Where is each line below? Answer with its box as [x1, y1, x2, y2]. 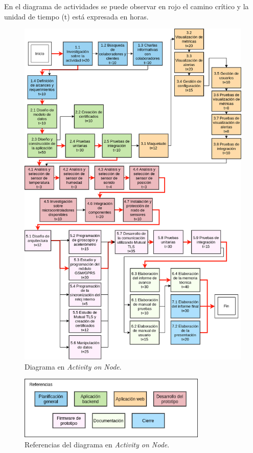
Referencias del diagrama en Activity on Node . [25, 439, 170, 449]
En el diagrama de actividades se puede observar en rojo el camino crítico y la [4, 1, 249, 11]
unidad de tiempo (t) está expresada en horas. [4, 11, 149, 21]
